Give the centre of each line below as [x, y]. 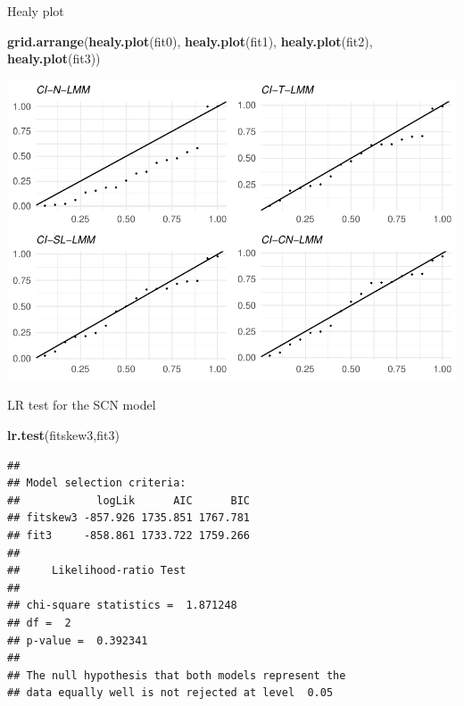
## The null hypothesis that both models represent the [177, 675]
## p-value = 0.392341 [78, 640]
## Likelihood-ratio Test [97, 571]
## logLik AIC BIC [129, 500]
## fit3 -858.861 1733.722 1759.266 [129, 535]
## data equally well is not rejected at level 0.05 [170, 693]
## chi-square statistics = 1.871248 [122, 606]
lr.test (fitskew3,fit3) [63, 434]
